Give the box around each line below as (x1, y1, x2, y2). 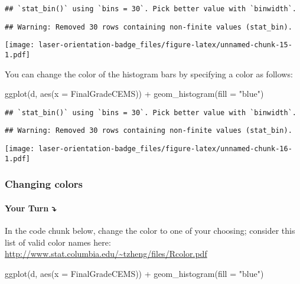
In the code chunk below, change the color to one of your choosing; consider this (5, 224, 295, 237)
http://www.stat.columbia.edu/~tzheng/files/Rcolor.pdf (5, 247, 207, 260)
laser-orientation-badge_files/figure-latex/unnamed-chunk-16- (38, 145, 292, 154)
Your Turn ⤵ (5, 201, 57, 214)
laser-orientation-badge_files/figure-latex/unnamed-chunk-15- (38, 41, 292, 50)
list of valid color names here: (5, 236, 111, 248)
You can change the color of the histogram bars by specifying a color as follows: (5, 67, 293, 80)
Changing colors (5, 177, 83, 191)
